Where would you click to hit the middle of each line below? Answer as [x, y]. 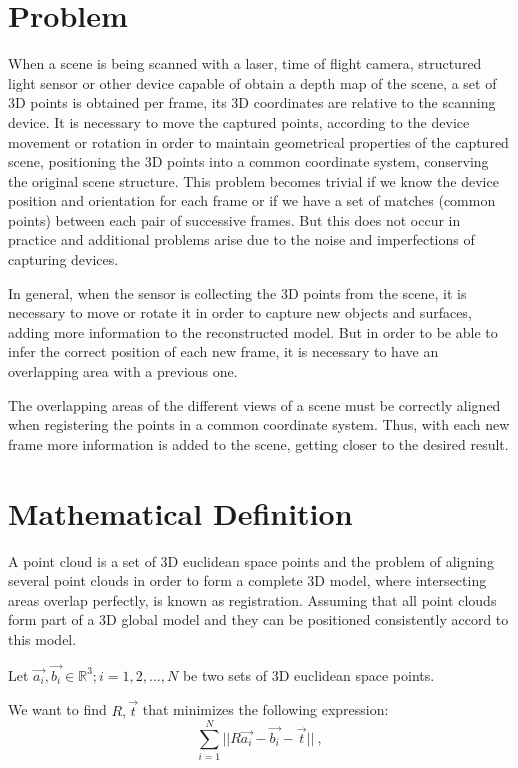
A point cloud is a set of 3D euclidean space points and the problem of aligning [251, 560]
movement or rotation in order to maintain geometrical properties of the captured [258, 141]
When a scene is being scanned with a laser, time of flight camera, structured [245, 63]
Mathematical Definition [180, 512]
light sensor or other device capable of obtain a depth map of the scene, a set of [252, 82]
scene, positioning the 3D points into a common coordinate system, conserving [248, 161]
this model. [42, 638]
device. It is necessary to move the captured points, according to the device [239, 121]
